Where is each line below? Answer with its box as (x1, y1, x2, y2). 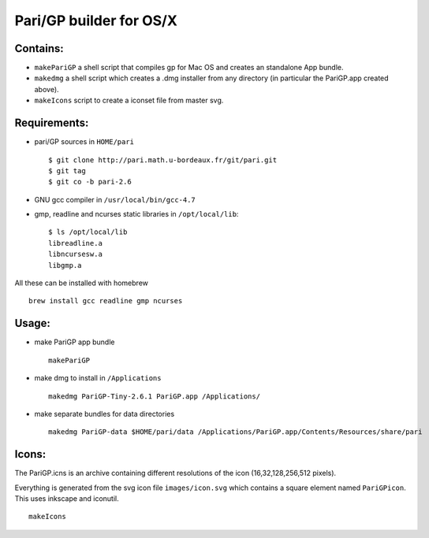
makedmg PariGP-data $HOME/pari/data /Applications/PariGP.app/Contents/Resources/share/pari (48, 428, 423, 436)
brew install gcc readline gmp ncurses (28, 296, 183, 306)
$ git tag (48, 166, 86, 175)
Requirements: (14, 117, 89, 130)
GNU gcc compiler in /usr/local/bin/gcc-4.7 (34, 195, 196, 204)
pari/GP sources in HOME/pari (34, 137, 134, 147)
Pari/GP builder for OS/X (14, 12, 177, 29)
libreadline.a (48, 239, 103, 247)
